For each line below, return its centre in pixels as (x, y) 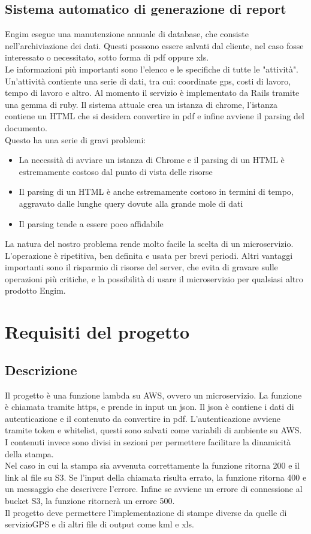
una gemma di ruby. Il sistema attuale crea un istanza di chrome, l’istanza (141, 104)
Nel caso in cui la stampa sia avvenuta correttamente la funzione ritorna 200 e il (152, 465)
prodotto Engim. (35, 290)
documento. (26, 127)
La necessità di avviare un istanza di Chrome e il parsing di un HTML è (152, 160)
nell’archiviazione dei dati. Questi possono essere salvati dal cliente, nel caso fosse (154, 45)
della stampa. (29, 453)
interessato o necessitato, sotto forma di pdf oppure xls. (107, 57)
